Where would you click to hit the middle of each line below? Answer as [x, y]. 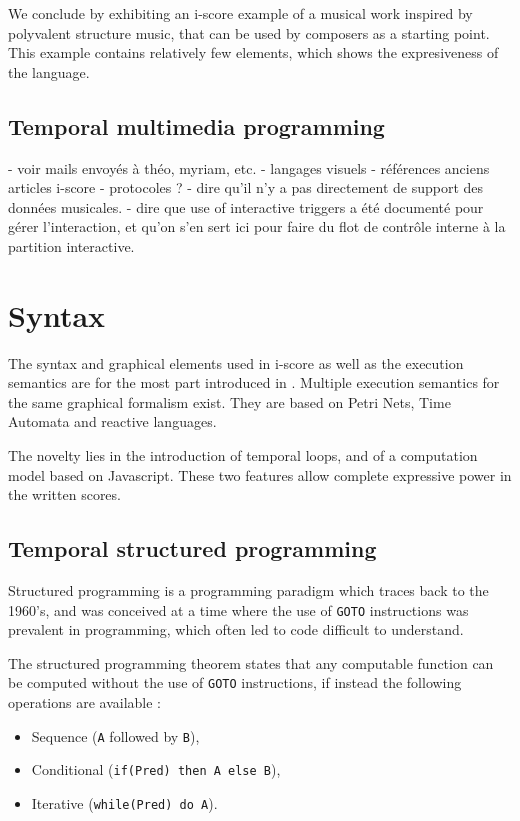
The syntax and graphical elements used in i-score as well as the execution [236, 362]
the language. [49, 71]
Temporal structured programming [192, 548]
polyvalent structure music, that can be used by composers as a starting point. [249, 32]
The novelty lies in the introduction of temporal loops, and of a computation [243, 455]
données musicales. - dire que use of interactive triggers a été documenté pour [246, 206]
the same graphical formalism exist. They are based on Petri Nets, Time [229, 401]
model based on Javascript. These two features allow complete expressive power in [260, 474]
